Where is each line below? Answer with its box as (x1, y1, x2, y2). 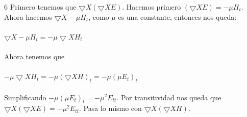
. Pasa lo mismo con (79, 103, 142, 113)
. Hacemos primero (122, 2, 181, 12)
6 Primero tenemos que (4, 2, 77, 12)
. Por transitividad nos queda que (116, 92, 221, 102)
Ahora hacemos (4, 11, 52, 22)
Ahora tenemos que (4, 51, 65, 61)
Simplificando (4, 92, 46, 102)
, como (88, 11, 109, 22)
